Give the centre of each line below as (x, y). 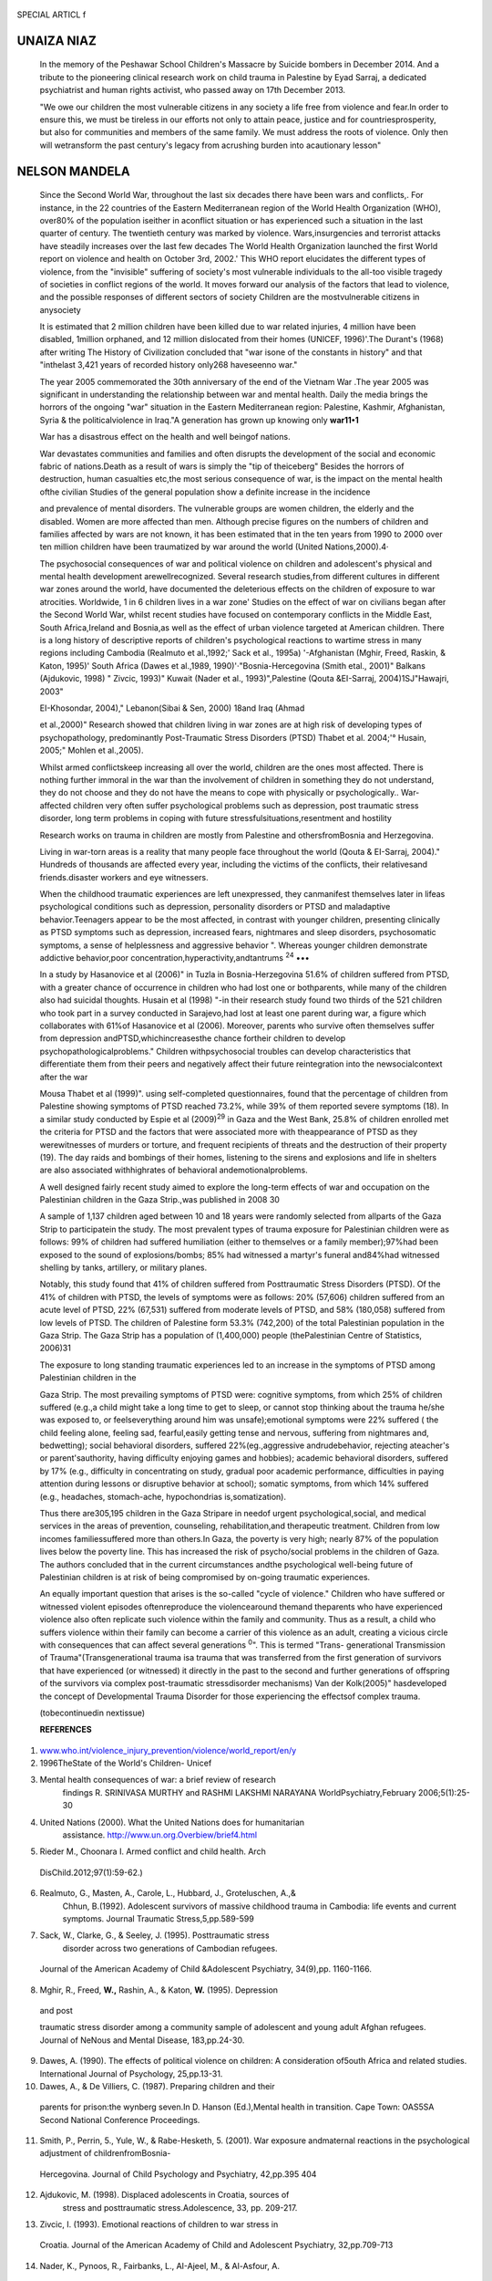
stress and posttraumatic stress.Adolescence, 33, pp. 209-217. (180, 2207)
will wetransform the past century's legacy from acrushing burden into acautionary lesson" (210, 145)
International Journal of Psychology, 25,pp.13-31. (131, 2073)
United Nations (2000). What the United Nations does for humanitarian (172, 1822)
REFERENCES (66, 1730)
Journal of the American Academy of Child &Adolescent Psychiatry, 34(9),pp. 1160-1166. (206, 1969)
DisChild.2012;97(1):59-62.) (91, 1872)
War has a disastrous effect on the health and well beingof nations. (165, 437)
